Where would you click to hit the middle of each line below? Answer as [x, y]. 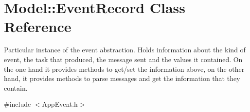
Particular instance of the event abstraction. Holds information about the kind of [125, 50]
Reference [38, 26]
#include [18, 104]
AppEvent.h [60, 104]
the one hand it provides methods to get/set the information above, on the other [124, 69]
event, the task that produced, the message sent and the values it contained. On [123, 59]
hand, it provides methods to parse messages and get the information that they [122, 78]
